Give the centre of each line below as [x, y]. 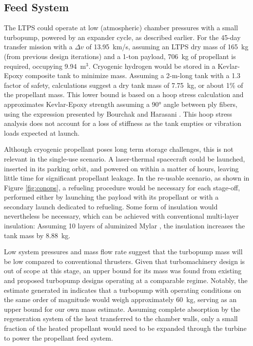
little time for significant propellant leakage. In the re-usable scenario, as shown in [127, 178]
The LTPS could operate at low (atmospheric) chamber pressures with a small [121, 28]
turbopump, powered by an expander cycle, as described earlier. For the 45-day [122, 37]
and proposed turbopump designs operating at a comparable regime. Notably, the [126, 280]
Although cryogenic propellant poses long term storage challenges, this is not [119, 149]
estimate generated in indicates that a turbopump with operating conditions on [123, 290]
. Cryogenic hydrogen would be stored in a [152, 66]
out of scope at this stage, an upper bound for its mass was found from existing [123, 271]
